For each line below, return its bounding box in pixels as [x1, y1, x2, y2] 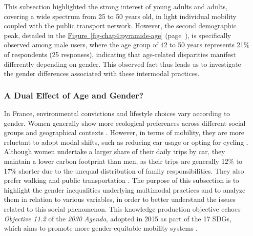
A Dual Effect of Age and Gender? [4, 89, 144, 101]
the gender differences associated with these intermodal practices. [4, 68, 200, 79]
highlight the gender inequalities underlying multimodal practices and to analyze [4, 184, 246, 195]
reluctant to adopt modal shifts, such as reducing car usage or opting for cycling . [4, 137, 248, 147]
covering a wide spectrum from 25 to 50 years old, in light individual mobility [4, 11, 236, 21]
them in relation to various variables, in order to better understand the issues [4, 194, 236, 204]
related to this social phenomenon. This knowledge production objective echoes [4, 203, 241, 214]
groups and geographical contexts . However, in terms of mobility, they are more [4, 127, 245, 138]
